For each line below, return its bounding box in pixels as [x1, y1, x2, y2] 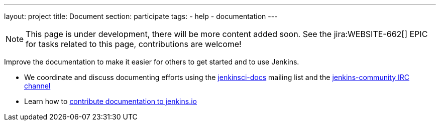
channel [24, 81, 51, 90]
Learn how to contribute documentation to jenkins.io [24, 97, 197, 105]
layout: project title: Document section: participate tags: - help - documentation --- [4, 12, 278, 20]
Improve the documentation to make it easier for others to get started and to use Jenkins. [4, 57, 299, 66]
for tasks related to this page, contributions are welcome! [26, 39, 242, 49]
